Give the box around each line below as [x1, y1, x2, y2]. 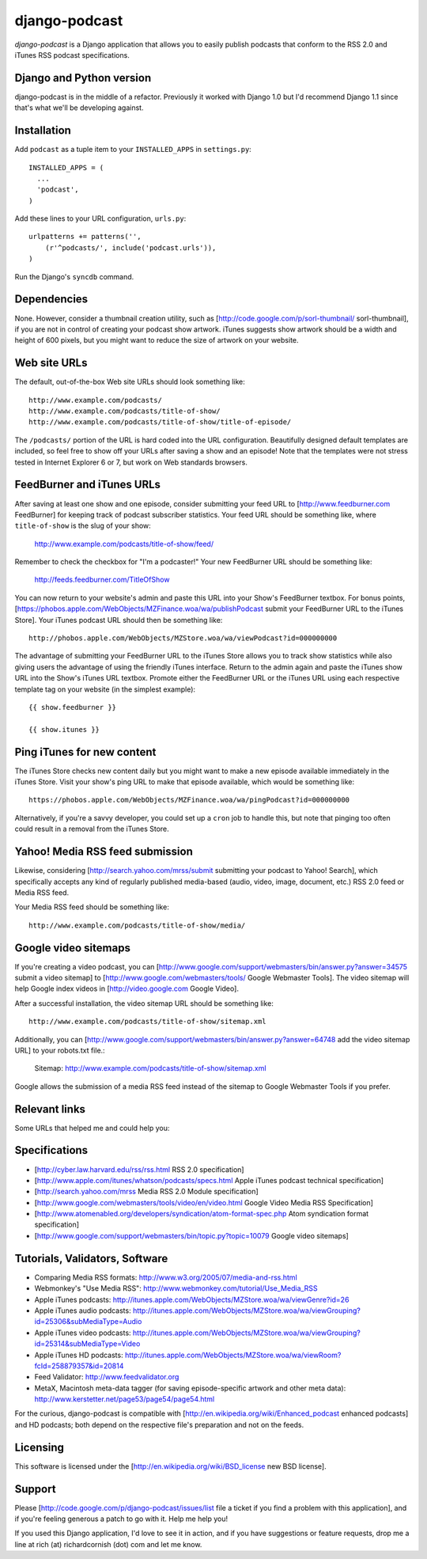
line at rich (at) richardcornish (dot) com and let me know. [14, 1539, 202, 1549]
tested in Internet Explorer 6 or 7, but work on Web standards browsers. [14, 457, 248, 467]
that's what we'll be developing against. [14, 103, 144, 112]
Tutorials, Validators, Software [14, 1251, 168, 1265]
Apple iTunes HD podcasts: [34, 1350, 123, 1360]
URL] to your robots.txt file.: [14, 1045, 106, 1055]
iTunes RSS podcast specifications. [14, 50, 130, 59]
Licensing [14, 1440, 65, 1454]
